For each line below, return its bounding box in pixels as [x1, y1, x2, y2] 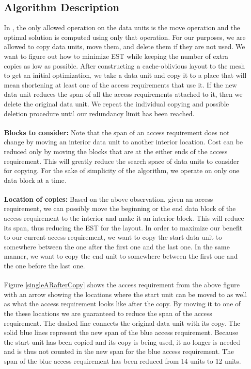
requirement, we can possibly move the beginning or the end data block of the [4, 203, 236, 213]
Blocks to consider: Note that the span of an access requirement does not [4, 127, 230, 137]
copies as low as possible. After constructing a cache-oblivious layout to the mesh [4, 60, 245, 70]
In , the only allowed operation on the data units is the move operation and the [4, 22, 240, 33]
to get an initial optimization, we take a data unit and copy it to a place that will [4, 70, 247, 80]
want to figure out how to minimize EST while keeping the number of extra [4, 51, 229, 61]
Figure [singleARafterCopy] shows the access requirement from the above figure [4, 280, 240, 290]
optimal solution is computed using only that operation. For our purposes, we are [4, 32, 246, 42]
